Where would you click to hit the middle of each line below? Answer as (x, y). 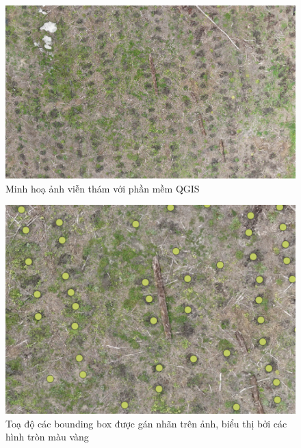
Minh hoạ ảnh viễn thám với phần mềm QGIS (103, 188)
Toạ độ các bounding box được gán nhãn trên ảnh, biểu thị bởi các (146, 423)
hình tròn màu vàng (47, 437)
